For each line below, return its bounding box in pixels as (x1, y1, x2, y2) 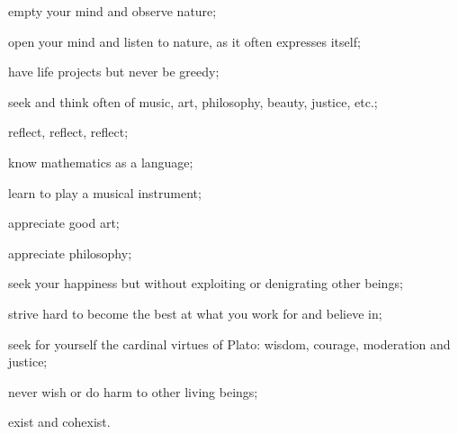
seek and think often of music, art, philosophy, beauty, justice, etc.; (8, 92, 378, 111)
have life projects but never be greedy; (8, 62, 220, 81)
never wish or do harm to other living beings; (8, 382, 258, 401)
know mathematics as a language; (8, 152, 193, 171)
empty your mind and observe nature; (8, 2, 217, 20)
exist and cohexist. (8, 412, 111, 431)
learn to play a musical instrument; (8, 183, 202, 202)
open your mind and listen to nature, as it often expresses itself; (8, 32, 361, 50)
